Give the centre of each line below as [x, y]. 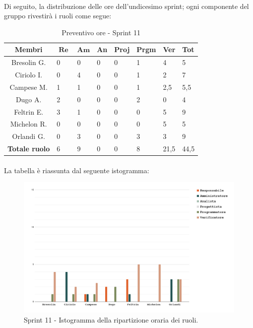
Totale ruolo [29, 149]
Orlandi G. [29, 136]
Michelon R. [29, 124]
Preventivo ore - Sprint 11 [101, 32]
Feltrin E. [29, 111]
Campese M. [29, 87]
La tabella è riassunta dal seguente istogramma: [77, 170]
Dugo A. [29, 99]
